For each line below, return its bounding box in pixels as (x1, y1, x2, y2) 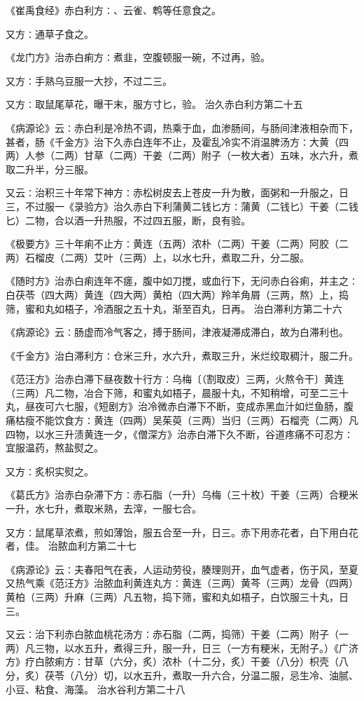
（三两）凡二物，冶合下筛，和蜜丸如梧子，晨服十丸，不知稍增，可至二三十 (6, 385, 349, 400)
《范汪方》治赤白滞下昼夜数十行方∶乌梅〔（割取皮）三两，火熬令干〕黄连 (6, 372, 344, 386)
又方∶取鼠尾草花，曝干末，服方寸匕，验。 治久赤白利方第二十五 (6, 97, 303, 111)
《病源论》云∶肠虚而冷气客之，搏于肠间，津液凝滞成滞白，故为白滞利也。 (6, 325, 349, 339)
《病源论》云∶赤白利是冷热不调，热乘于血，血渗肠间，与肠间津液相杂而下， (6, 120, 358, 135)
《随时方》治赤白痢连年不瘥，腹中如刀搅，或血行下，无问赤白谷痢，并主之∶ (6, 273, 358, 288)
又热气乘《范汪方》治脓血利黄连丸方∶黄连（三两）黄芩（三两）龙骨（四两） (6, 576, 358, 590)
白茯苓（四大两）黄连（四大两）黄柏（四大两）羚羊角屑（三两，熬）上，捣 (6, 287, 349, 301)
